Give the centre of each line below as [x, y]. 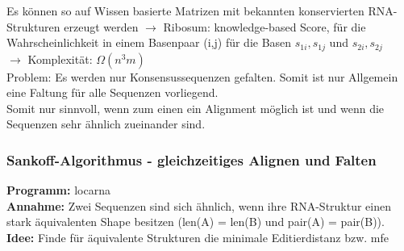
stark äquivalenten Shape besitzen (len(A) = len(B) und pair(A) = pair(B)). [196, 222]
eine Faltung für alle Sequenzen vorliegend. [112, 92]
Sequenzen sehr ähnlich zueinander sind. [106, 124]
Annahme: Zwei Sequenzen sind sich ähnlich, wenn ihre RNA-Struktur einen [199, 205]
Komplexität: [60, 59]
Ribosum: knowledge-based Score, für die [264, 26]
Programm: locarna [58, 190]
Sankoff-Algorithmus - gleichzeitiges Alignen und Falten [192, 159]
